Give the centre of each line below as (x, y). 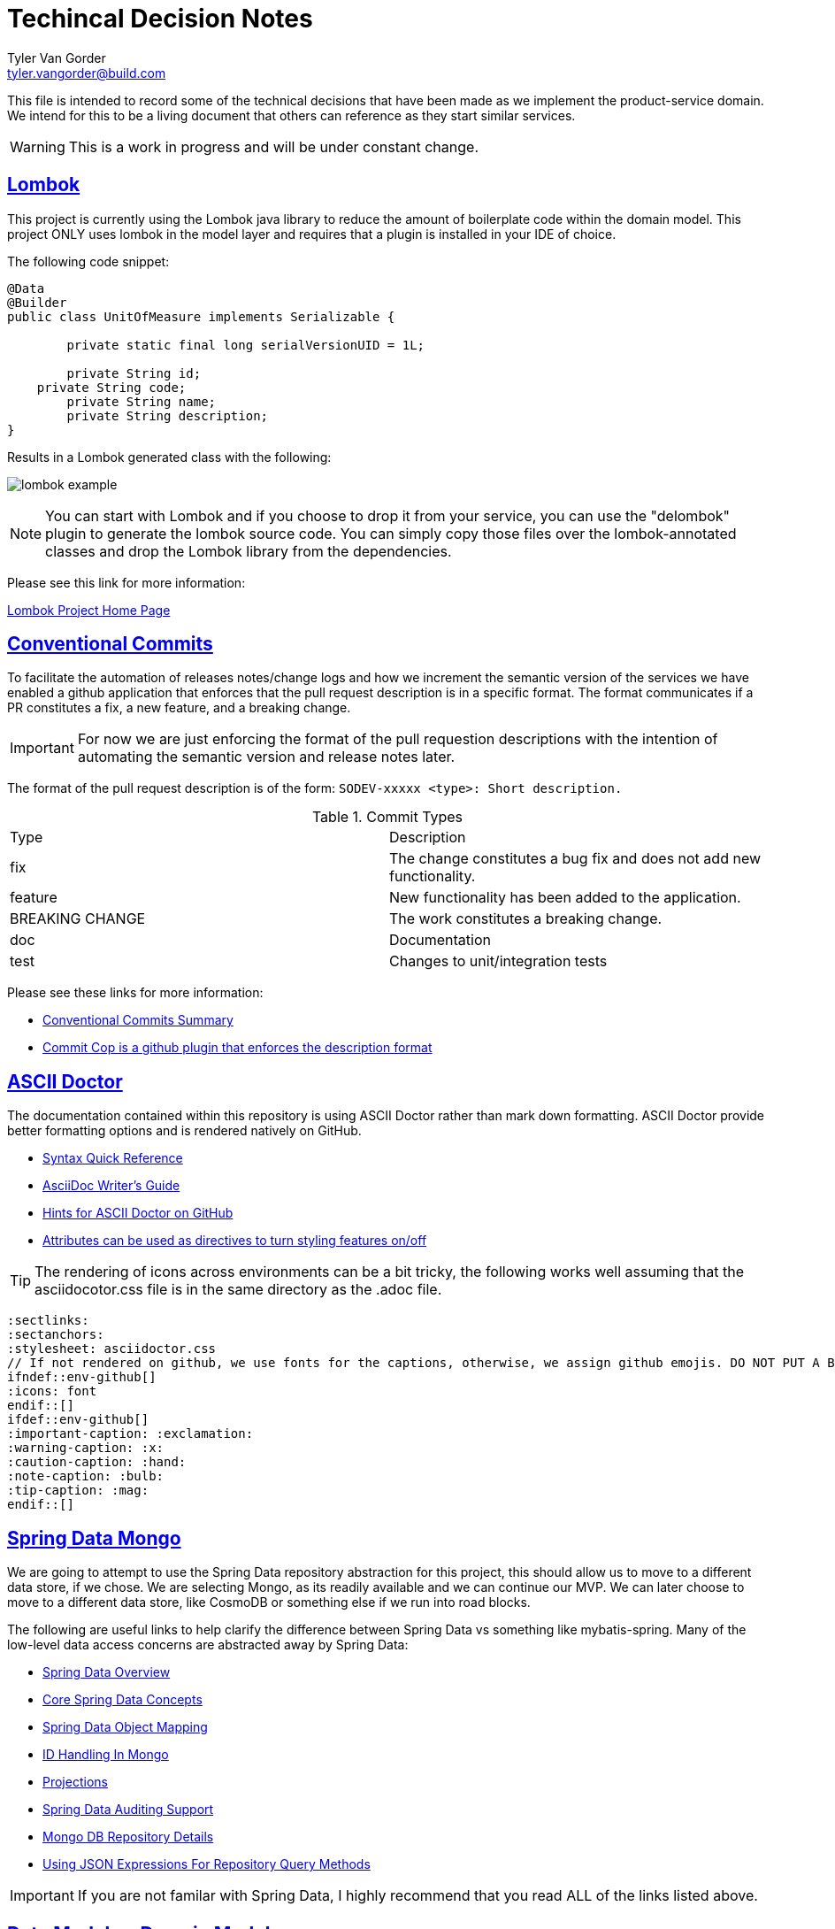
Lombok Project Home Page (89, 610)
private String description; (168, 415)
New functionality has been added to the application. (565, 898)
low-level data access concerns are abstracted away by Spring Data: (208, 1645)
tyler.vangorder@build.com (87, 73)
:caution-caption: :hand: (97, 1462)
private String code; (111, 387)
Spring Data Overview (107, 1672)
